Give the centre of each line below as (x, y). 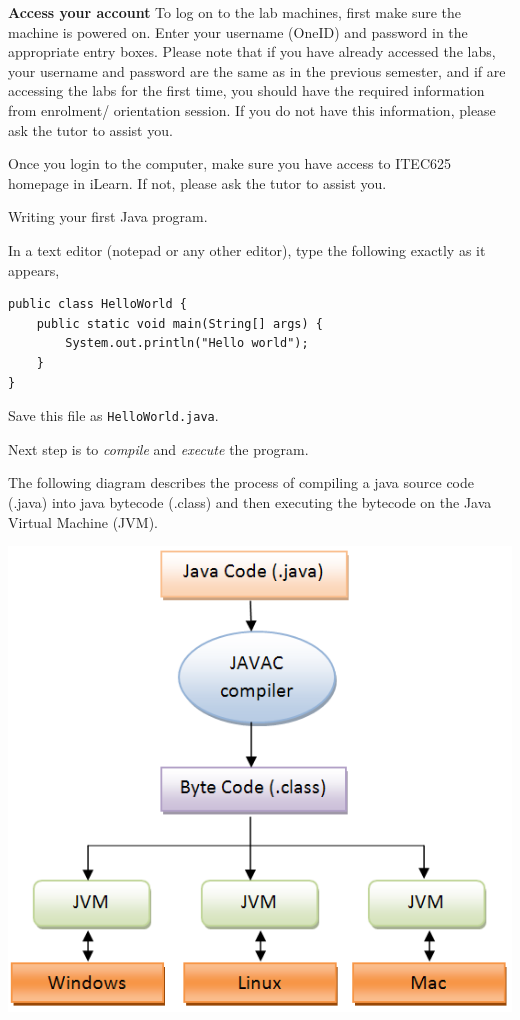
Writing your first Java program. (108, 216)
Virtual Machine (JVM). (83, 521)
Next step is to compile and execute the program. (158, 448)
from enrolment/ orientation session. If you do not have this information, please (252, 109)
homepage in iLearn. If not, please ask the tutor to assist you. (197, 182)
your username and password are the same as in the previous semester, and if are (257, 70)
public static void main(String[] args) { (179, 323)
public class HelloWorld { (97, 304)
